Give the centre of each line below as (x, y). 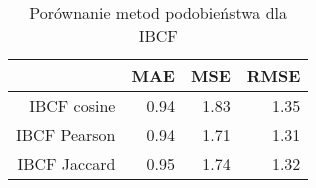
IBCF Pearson (66, 134)
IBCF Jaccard (66, 163)
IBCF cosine (72, 105)
